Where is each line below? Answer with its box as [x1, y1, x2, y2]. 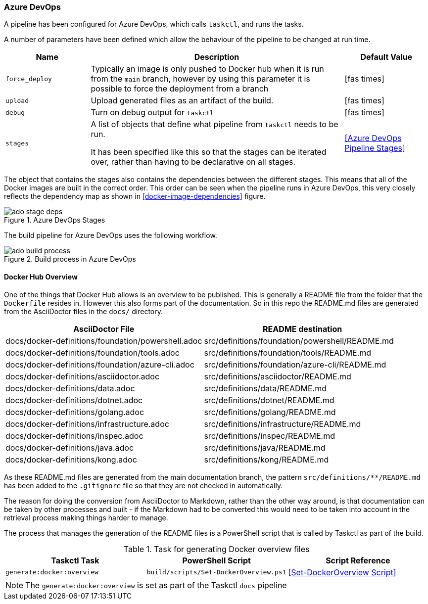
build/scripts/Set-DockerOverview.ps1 [146, 568, 286, 576]
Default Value [360, 52, 413, 62]
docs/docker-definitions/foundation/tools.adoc [5, 347, 180, 358]
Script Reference [326, 555, 390, 565]
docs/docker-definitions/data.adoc [5, 383, 135, 393]
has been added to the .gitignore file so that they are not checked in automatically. [4, 481, 283, 490]
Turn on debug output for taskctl [91, 107, 214, 118]
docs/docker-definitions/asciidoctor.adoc [5, 371, 160, 381]
